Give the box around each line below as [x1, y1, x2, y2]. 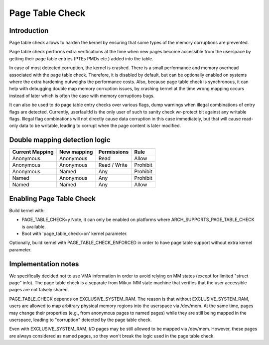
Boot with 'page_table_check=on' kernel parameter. [21, 230, 128, 236]
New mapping [59, 148, 93, 155]
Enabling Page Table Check [9, 194, 96, 203]
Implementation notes [9, 259, 79, 268]
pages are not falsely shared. [9, 287, 69, 293]
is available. [21, 224, 46, 230]
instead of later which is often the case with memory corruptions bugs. [9, 93, 155, 99]
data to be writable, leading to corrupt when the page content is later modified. [19, 122, 181, 129]
